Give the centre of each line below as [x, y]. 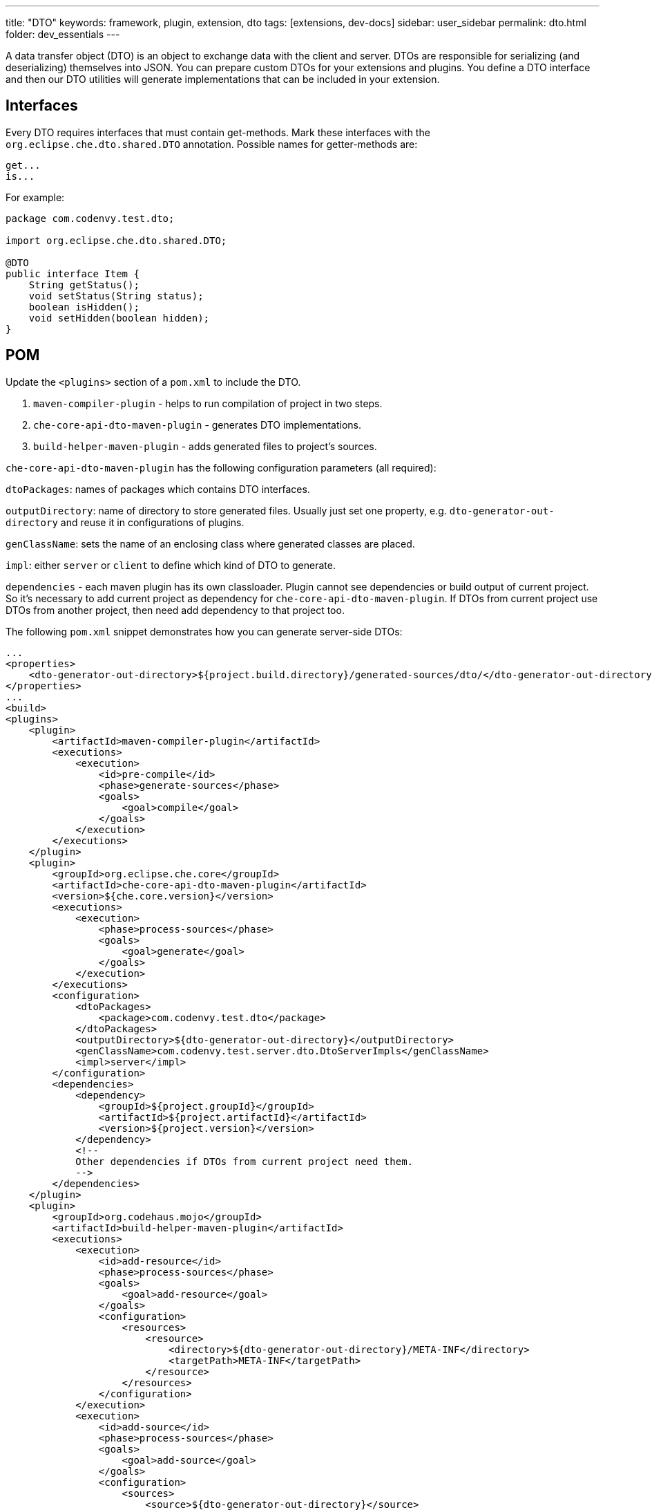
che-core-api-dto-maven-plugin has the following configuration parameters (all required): [221, 467]
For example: [35, 197]
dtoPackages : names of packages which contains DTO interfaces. [158, 489]
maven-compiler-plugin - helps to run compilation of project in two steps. [208, 403]
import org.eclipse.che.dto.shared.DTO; [116, 240]
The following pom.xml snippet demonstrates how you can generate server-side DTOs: [204, 631]
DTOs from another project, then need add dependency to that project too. [175, 610]
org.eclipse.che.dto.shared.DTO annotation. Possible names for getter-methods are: [212, 144]
